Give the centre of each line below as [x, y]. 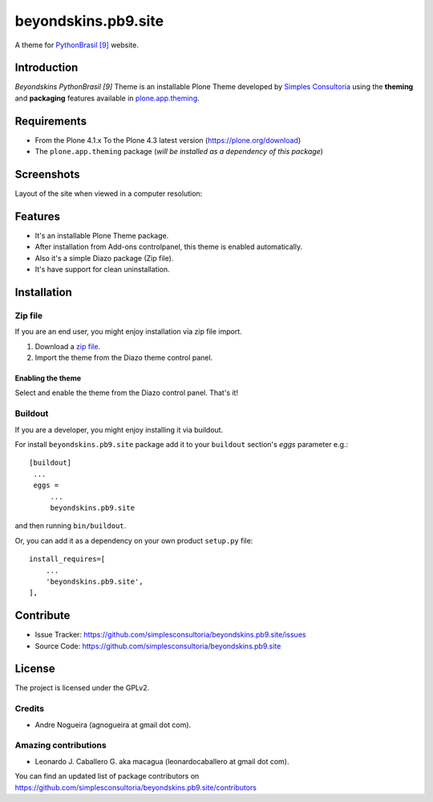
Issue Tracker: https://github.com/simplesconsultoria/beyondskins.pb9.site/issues [170, 635]
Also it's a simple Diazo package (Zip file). [104, 258]
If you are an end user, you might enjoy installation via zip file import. [128, 332]
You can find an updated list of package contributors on [107, 776]
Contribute [42, 615]
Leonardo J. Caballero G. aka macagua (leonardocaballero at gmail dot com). [162, 761]
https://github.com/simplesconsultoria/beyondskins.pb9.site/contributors [136, 788]
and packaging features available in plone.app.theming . [107, 98]
